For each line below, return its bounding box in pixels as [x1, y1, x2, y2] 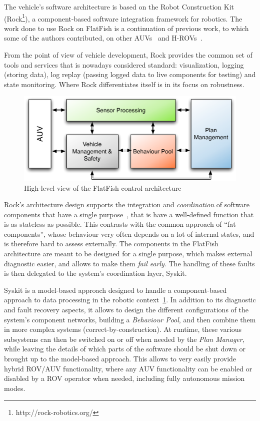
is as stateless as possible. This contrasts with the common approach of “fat [4, 219, 236, 229]
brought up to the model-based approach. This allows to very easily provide [4, 353, 236, 364]
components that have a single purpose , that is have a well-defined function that [4, 209, 254, 219]
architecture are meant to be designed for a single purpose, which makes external [4, 248, 252, 259]
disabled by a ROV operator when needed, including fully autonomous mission [4, 373, 245, 383]
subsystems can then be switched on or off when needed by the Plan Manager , [4, 333, 244, 344]
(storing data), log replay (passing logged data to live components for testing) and [4, 69, 256, 80]
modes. [4, 382, 25, 393]
